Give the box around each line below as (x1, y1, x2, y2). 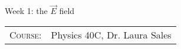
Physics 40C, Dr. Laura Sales (51, 27, 172, 41)
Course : (9, 27, 42, 41)
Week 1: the (5, 5, 48, 17)
